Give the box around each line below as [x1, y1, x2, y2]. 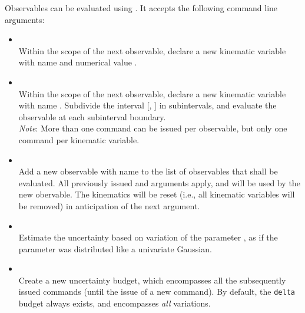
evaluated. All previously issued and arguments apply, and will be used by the [18, 176, 300, 189]
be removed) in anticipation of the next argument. [18, 199, 200, 212]
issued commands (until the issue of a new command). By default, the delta [18, 285, 295, 298]
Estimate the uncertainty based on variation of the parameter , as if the [18, 231, 278, 243]
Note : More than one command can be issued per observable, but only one [18, 122, 287, 134]
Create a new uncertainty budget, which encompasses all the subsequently [18, 274, 286, 286]
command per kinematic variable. [18, 133, 140, 146]
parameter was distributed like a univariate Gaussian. [18, 242, 212, 255]
